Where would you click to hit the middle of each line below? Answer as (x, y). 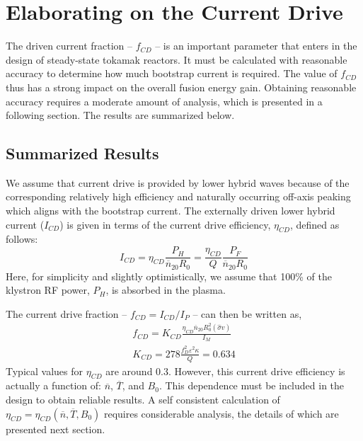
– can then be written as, (247, 313)
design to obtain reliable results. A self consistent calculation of (143, 399)
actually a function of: (53, 385)
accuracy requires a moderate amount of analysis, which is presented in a (164, 101)
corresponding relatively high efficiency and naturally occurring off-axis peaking (178, 196)
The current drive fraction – (67, 313)
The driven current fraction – (69, 46)
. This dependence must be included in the (252, 385)
